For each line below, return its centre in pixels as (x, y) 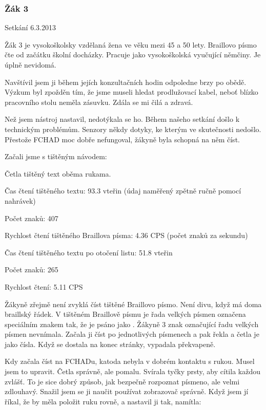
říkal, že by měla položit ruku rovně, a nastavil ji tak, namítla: (103, 401)
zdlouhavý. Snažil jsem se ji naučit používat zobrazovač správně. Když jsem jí (127, 391)
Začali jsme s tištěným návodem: (56, 156)
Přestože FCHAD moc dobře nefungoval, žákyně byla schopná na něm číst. (122, 139)
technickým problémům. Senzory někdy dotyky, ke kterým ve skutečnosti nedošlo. (133, 129)
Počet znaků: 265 (32, 269)
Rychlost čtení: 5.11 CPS (44, 286)
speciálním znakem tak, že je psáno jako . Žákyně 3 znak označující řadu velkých (132, 324)
